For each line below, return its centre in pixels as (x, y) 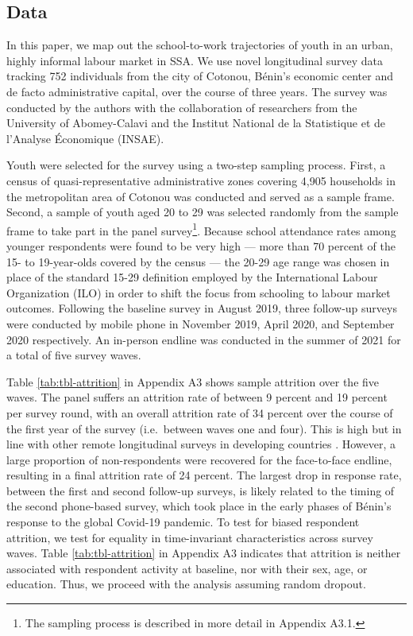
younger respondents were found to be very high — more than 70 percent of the (201, 245)
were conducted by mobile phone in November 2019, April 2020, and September (201, 323)
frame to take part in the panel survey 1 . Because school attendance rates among (201, 229)
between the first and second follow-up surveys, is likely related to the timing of (201, 490)
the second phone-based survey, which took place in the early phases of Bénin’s (199, 506)
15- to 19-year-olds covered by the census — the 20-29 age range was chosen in (198, 261)
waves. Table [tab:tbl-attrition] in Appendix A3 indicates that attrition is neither (204, 553)
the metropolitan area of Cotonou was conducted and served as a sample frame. (201, 196)
